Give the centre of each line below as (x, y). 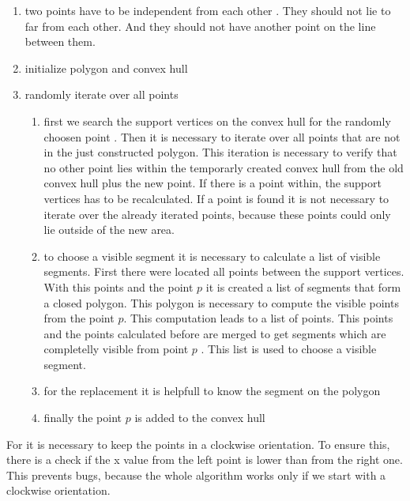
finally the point (83, 418)
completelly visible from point (116, 349)
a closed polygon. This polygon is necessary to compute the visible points (221, 302)
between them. (60, 41)
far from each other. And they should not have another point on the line (200, 26)
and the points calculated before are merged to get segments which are (215, 333)
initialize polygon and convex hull (106, 68)
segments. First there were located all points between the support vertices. (224, 271)
